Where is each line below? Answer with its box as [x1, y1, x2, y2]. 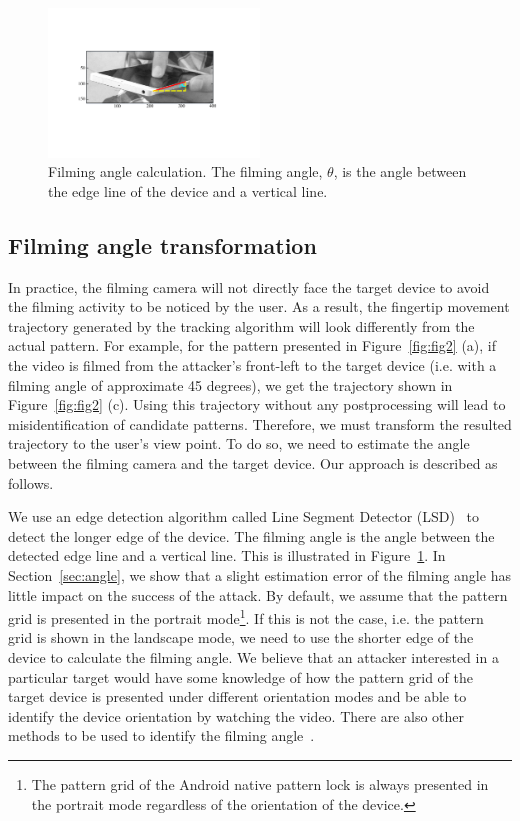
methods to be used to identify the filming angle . [8, 725, 315, 746]
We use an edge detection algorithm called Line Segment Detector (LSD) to [8, 506, 480, 527]
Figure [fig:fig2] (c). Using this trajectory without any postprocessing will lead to [8, 394, 506, 415]
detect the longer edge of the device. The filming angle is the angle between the [8, 525, 495, 546]
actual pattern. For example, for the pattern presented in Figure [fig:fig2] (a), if [8, 335, 497, 356]
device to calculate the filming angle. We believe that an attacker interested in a [8, 647, 499, 667]
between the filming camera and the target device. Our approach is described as [8, 453, 498, 473]
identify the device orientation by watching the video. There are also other [8, 705, 465, 726]
